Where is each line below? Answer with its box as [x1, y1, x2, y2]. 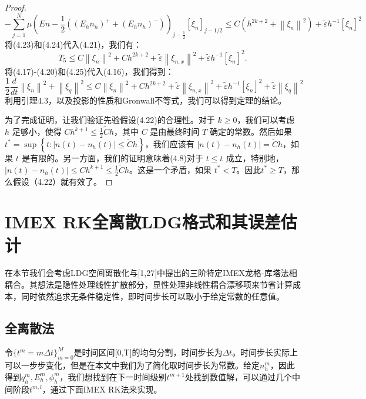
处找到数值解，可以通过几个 [185, 370, 293, 383]
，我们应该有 [145, 137, 194, 149]
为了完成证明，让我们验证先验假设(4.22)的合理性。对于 [5, 114, 215, 126]
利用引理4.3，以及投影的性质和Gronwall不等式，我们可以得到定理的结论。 [5, 94, 287, 106]
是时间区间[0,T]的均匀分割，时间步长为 [73, 346, 223, 358]
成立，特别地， [226, 151, 284, 164]
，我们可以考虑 [237, 114, 295, 126]
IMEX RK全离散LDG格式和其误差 [5, 210, 281, 234]
